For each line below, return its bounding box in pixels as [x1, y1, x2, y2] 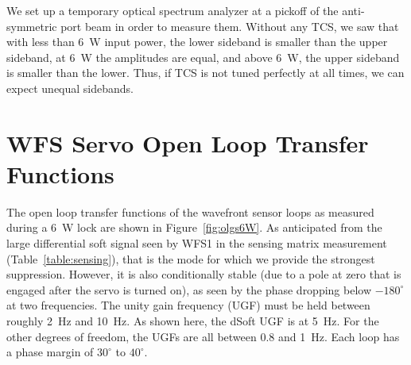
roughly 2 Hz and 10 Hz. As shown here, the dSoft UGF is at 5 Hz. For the [6, 313, 379, 329]
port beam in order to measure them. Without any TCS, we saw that [60, 17, 399, 34]
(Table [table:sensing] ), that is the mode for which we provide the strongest [6, 250, 375, 267]
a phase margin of [6, 344, 94, 360]
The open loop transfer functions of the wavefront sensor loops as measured [6, 203, 374, 220]
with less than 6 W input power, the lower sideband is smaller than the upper [6, 33, 388, 50]
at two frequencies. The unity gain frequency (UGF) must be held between [6, 297, 370, 313]
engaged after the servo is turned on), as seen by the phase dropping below [6, 281, 372, 298]
